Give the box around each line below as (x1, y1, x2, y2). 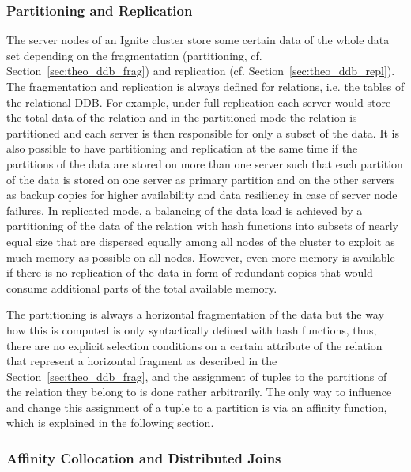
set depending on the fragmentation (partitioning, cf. (6, 47, 262, 63)
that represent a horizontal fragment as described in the (6, 353, 277, 369)
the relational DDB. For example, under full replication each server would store (6, 93, 391, 110)
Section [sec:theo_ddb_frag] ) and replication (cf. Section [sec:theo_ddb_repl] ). (6, 62, 395, 79)
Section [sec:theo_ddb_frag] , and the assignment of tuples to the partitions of (6, 368, 387, 384)
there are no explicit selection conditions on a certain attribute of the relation (6, 337, 383, 353)
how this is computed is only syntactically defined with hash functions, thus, (6, 321, 377, 338)
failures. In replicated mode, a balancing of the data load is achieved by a (6, 202, 363, 218)
